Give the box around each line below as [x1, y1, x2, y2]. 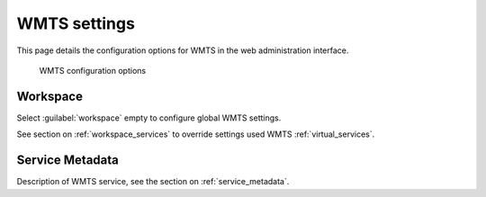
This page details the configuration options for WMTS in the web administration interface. [16, 45, 349, 56]
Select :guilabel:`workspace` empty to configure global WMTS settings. [16, 112, 282, 123]
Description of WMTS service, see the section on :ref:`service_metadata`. [16, 176, 290, 187]
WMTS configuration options [39, 65, 147, 76]
